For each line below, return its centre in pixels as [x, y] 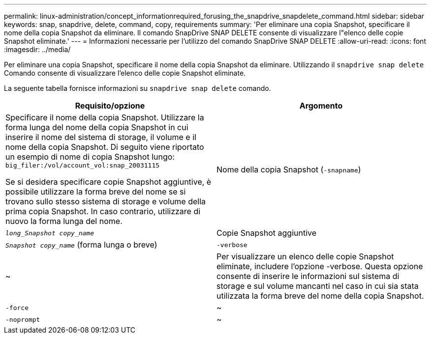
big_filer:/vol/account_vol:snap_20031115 [83, 165]
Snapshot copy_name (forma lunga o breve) [81, 245]
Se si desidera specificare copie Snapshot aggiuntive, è [108, 182]
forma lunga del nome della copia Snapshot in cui [97, 127]
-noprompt [23, 319]
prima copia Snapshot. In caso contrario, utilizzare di [103, 211]
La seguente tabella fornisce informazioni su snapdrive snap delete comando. [138, 88]
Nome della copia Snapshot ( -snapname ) [289, 169]
